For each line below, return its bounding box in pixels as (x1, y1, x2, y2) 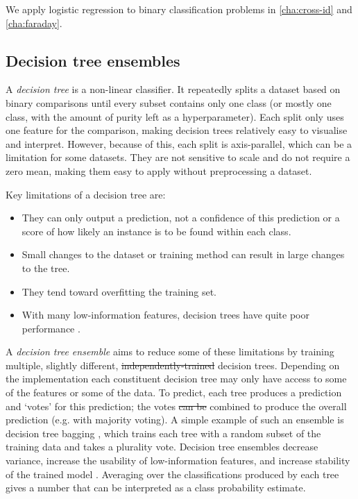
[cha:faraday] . (6, 15, 62, 30)
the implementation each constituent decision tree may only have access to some (6, 371, 347, 386)
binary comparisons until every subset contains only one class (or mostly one (6, 95, 332, 110)
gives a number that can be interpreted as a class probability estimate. (6, 480, 306, 495)
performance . (22, 321, 80, 335)
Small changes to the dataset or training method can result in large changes (22, 247, 345, 262)
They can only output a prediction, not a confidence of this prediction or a (22, 210, 340, 225)
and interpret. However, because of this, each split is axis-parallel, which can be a (6, 136, 352, 151)
